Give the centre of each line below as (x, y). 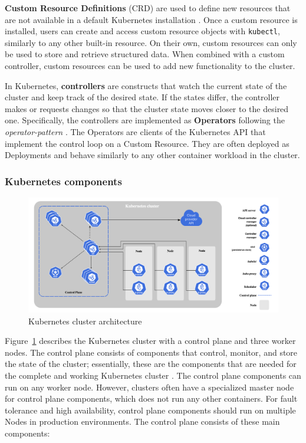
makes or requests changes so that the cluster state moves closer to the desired (147, 108)
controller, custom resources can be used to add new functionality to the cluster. (150, 66)
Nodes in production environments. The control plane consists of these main (142, 421)
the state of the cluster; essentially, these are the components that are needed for (151, 364)
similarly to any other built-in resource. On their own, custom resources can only (151, 42)
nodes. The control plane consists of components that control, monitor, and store (151, 352)
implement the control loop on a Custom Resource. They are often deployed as (147, 143)
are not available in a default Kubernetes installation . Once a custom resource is (151, 19)
